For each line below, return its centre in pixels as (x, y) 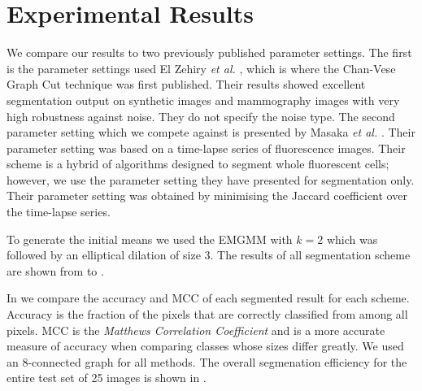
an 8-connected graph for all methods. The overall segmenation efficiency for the (207, 361)
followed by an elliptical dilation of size (104, 255)
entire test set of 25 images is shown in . (107, 378)
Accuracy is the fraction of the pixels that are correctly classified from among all (207, 314)
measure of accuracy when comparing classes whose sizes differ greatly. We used (205, 346)
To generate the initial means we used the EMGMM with (150, 239)
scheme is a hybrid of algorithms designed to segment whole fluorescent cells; (198, 164)
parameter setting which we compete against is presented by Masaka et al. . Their (211, 132)
